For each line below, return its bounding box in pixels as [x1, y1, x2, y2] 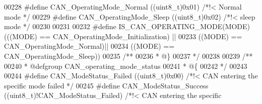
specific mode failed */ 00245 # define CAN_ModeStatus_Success [4, 80, 209, 90]
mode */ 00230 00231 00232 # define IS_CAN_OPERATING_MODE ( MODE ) [4, 21, 250, 32]
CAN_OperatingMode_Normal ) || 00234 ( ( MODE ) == [4, 41, 175, 51]
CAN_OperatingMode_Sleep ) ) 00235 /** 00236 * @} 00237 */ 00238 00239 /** [4, 50, 253, 61]
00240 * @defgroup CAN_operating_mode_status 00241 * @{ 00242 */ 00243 [4, 60, 247, 71]
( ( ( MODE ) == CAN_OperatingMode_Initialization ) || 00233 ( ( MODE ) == [4, 31, 242, 41]
